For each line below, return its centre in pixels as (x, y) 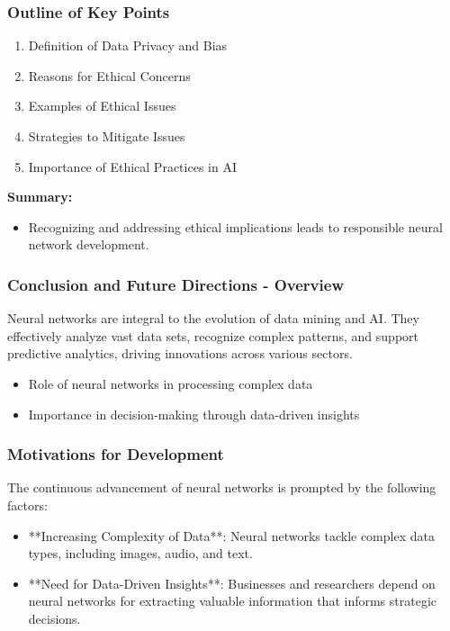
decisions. (54, 618)
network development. (89, 244)
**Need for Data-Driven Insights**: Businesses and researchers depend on (232, 583)
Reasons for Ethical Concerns (109, 75)
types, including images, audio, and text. (140, 553)
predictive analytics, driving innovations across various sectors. (180, 353)
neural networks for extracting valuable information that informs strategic (233, 601)
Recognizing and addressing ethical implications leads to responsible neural (235, 226)
